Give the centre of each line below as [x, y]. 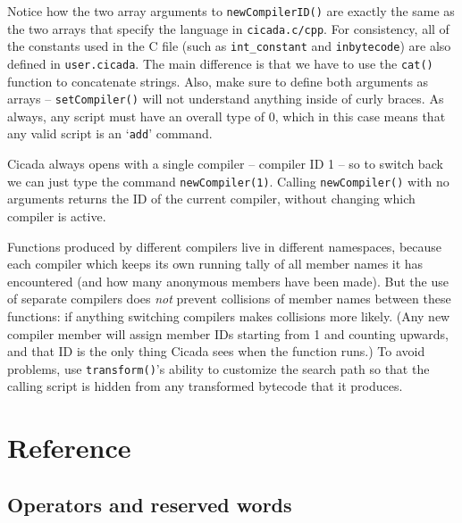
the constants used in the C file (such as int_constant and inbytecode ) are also [229, 46]
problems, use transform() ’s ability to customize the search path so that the [218, 368]
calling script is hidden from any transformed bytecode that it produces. [205, 386]
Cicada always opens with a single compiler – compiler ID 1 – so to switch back [225, 164]
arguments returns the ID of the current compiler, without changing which [211, 199]
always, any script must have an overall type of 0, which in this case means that [227, 116]
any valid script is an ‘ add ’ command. [110, 133]
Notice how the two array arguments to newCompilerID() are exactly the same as [231, 11]
